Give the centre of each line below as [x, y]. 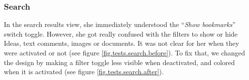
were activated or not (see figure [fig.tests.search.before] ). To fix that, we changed [124, 53]
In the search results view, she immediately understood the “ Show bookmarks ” [120, 24]
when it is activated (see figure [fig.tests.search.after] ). [84, 72]
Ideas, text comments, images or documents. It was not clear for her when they [122, 43]
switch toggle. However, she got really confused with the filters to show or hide [121, 33]
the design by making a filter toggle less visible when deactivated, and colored [119, 62]
